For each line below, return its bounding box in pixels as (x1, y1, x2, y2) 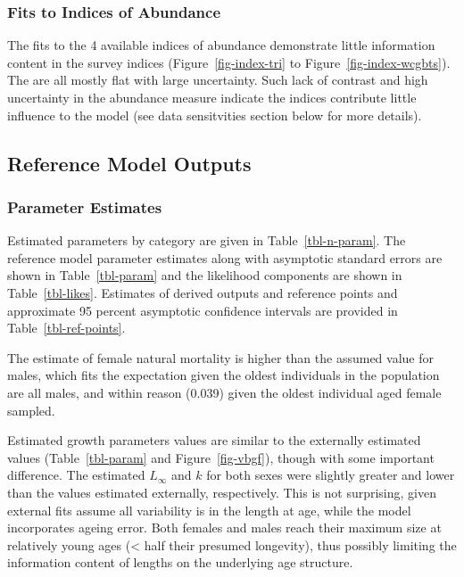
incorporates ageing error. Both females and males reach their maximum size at (7, 518, 442, 537)
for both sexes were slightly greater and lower (206, 466, 455, 484)
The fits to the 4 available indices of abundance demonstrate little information (7, 36, 435, 54)
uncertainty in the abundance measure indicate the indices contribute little (7, 88, 417, 106)
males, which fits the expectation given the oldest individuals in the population (7, 366, 440, 384)
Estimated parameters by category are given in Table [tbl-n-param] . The (7, 231, 406, 250)
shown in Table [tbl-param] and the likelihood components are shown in (7, 266, 402, 284)
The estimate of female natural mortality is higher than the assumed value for (7, 348, 435, 367)
